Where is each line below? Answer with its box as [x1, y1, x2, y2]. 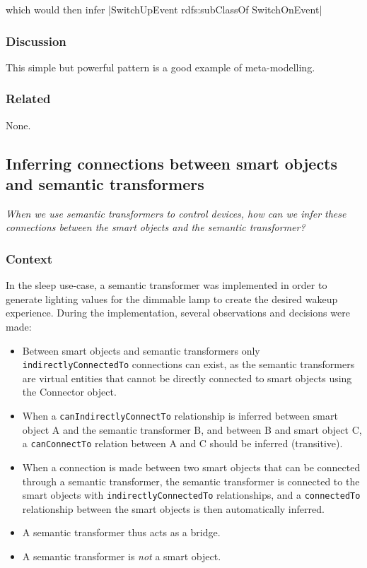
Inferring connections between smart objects [6, 152, 338, 174]
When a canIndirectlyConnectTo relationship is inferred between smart [22, 408, 338, 423]
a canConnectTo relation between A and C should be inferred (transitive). [22, 436, 343, 451]
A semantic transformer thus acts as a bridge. [22, 525, 221, 540]
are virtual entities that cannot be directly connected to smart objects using [22, 370, 352, 385]
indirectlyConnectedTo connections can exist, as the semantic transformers [22, 357, 355, 372]
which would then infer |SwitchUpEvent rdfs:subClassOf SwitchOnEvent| [6, 2, 322, 16]
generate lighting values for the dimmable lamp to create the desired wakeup [6, 291, 338, 306]
